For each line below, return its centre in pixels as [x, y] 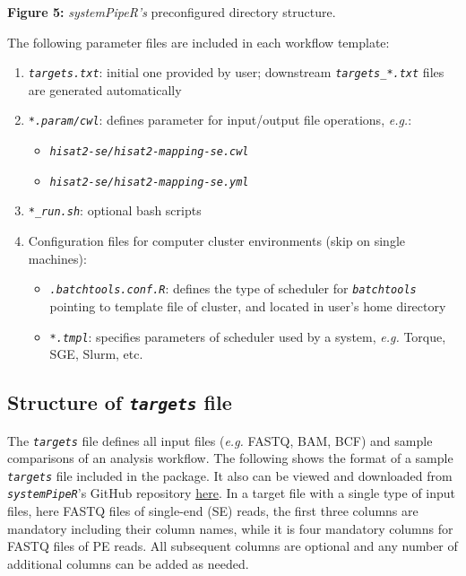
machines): [57, 258]
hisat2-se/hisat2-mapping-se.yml [149, 182]
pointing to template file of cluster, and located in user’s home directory [248, 305]
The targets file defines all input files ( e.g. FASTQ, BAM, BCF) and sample [220, 440]
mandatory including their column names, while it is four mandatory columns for [230, 528]
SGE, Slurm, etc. [96, 354]
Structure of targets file [120, 402]
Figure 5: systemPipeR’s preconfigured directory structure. [172, 12]
